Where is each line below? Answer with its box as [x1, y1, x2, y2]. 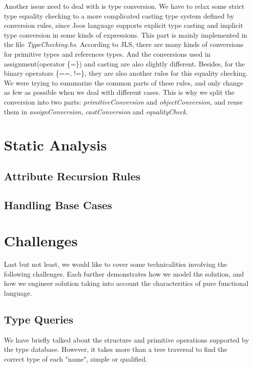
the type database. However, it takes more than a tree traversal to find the [4, 344, 228, 354]
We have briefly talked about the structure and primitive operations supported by [4, 334, 249, 345]
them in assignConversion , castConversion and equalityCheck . [4, 106, 188, 116]
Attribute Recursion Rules [4, 168, 141, 183]
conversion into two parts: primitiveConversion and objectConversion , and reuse [4, 96, 243, 107]
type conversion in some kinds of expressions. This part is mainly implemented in [4, 29, 248, 40]
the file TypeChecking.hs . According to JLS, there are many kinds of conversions [4, 39, 244, 49]
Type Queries [4, 311, 73, 326]
